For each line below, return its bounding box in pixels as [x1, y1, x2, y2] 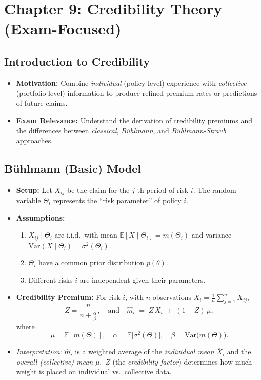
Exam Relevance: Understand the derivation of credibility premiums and [16, 115, 253, 125]
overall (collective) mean [16, 356, 93, 367]
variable [16, 194, 41, 205]
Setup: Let [16, 184, 52, 195]
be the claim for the [67, 184, 130, 195]
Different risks [28, 274, 73, 285]
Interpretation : [16, 346, 62, 357]
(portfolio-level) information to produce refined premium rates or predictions [16, 87, 257, 98]
